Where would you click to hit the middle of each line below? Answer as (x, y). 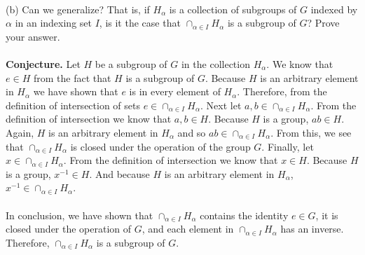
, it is (327, 215)
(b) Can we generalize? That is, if (78, 9)
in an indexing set (53, 23)
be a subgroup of (131, 63)
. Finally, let (288, 146)
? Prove (323, 23)
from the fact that (72, 77)
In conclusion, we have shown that (80, 215)
